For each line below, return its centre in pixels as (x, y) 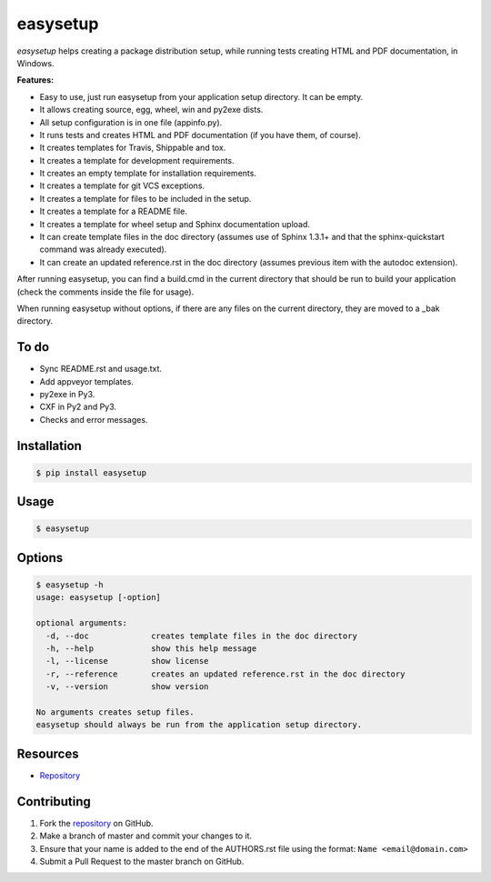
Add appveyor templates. (86, 381)
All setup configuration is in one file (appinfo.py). (131, 122)
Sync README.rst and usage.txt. (101, 369)
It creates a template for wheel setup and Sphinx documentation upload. (175, 224)
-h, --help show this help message (151, 648)
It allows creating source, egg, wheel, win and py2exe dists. (151, 110)
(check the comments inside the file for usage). (105, 292)
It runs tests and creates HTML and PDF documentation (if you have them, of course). (200, 135)
